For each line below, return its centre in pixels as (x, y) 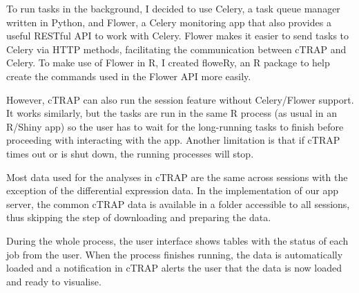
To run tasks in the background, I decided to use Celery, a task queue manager (173, 8)
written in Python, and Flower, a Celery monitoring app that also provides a (169, 22)
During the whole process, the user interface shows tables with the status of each (177, 240)
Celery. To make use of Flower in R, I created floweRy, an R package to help (168, 63)
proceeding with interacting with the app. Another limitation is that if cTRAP (173, 140)
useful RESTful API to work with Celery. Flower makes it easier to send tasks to (178, 36)
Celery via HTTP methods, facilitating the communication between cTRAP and (176, 49)
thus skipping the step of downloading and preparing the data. (139, 217)
